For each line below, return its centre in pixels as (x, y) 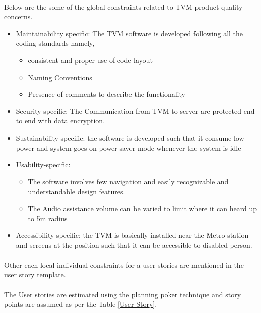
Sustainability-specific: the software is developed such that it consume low (130, 137)
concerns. (18, 16)
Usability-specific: (43, 165)
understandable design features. (77, 191)
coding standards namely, (55, 43)
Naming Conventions (60, 77)
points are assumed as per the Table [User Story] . (81, 304)
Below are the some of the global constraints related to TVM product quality (123, 6)
